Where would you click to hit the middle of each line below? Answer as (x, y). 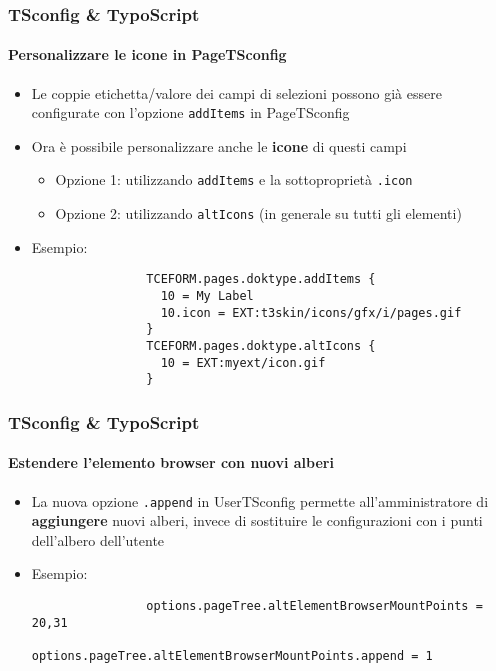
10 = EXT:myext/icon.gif (243, 362)
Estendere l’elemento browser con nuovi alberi (171, 462)
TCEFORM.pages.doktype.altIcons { (261, 346)
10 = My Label (207, 296)
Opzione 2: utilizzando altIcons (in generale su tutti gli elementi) (258, 213)
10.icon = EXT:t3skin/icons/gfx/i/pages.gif (311, 312)
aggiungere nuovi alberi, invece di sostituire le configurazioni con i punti (257, 520)
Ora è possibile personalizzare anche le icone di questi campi (219, 145)
